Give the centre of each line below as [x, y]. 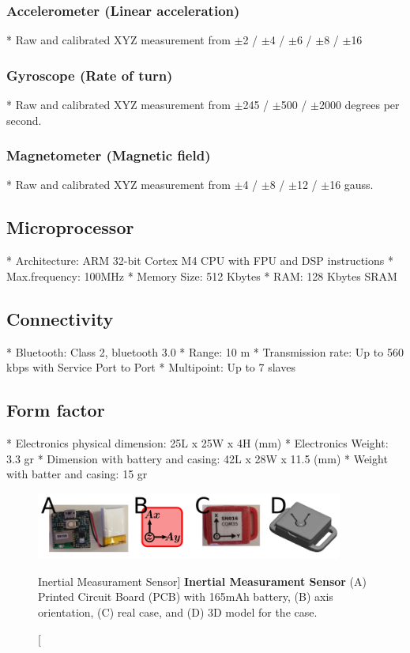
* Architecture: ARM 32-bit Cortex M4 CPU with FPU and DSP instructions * [200, 260]
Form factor [56, 410]
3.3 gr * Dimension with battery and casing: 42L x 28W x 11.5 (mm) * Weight [197, 458]
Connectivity [60, 318]
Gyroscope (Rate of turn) [90, 75]
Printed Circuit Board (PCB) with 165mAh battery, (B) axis [186, 596]
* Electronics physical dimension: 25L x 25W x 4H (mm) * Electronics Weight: [197, 443]
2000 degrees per [359, 105]
